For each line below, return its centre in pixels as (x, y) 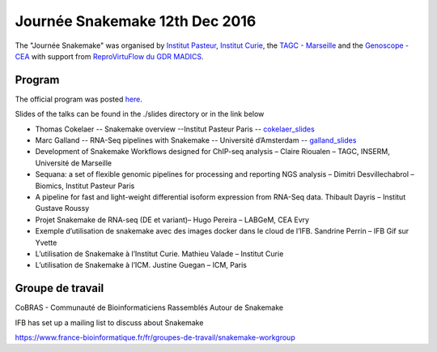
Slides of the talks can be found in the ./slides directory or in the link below (140, 114)
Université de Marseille (74, 163)
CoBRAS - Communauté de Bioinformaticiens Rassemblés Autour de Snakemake (149, 307)
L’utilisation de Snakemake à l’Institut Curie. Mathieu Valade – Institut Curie (159, 253)
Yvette (46, 243)
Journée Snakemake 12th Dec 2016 (136, 21)
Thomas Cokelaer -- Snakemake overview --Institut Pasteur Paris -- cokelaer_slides (175, 129)
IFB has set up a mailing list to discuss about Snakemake (109, 322)
